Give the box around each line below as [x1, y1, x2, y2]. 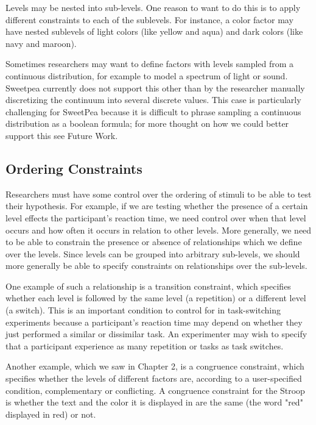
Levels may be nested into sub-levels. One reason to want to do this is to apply [5, 1, 301, 13]
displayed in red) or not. [5, 407, 96, 420]
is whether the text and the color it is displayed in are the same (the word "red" [5, 396, 303, 409]
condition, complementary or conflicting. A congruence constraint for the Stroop [5, 384, 305, 396]
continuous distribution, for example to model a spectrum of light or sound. [5, 69, 288, 82]
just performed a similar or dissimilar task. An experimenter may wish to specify [5, 327, 307, 340]
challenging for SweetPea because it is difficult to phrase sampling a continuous [5, 105, 301, 118]
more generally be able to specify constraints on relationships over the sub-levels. [5, 259, 307, 272]
